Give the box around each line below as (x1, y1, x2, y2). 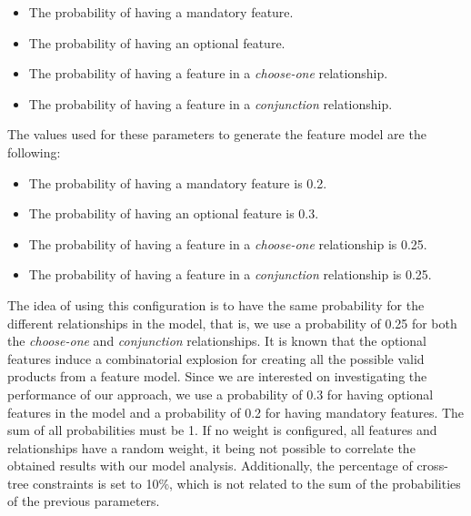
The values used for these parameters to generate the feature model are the (7, 125, 426, 144)
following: (7, 142, 61, 161)
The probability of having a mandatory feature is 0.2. (28, 173, 327, 192)
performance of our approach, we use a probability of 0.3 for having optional (7, 384, 434, 403)
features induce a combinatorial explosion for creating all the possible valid (7, 349, 425, 368)
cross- (416, 456, 448, 475)
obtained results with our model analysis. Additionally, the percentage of (7, 456, 413, 475)
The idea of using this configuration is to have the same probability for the (7, 295, 425, 314)
